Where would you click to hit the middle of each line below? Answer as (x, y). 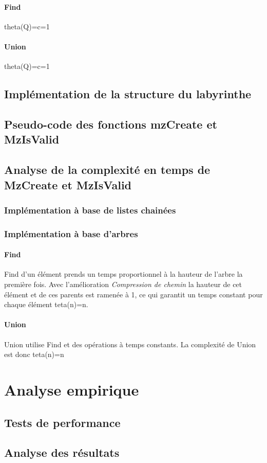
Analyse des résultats (62, 452)
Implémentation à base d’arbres (71, 233)
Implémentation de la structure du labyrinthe (128, 94)
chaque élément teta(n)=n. (46, 304)
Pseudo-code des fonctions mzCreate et (111, 124)
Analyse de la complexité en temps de (107, 170)
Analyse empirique (72, 389)
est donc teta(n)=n (34, 354)
